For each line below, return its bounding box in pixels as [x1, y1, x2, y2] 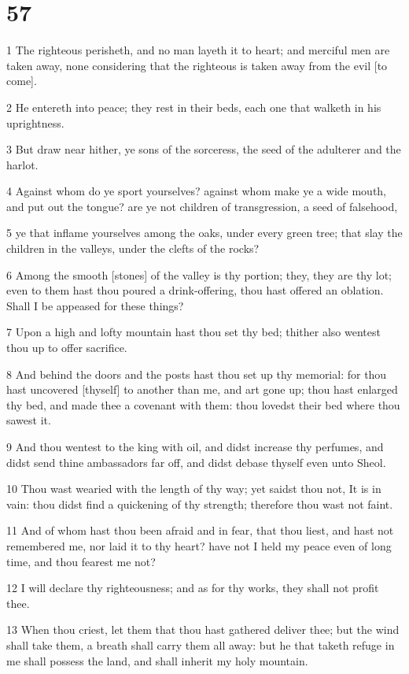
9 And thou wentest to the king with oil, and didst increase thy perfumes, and [6, 439, 384, 454]
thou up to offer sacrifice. [6, 339, 127, 356]
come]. [6, 72, 37, 89]
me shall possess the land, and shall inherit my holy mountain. [6, 652, 308, 668]
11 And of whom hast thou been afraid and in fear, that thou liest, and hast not [6, 522, 394, 539]
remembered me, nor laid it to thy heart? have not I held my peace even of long [6, 537, 392, 554]
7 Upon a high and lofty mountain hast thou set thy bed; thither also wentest [6, 324, 381, 340]
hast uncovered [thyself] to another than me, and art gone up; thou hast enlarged [6, 381, 398, 398]
